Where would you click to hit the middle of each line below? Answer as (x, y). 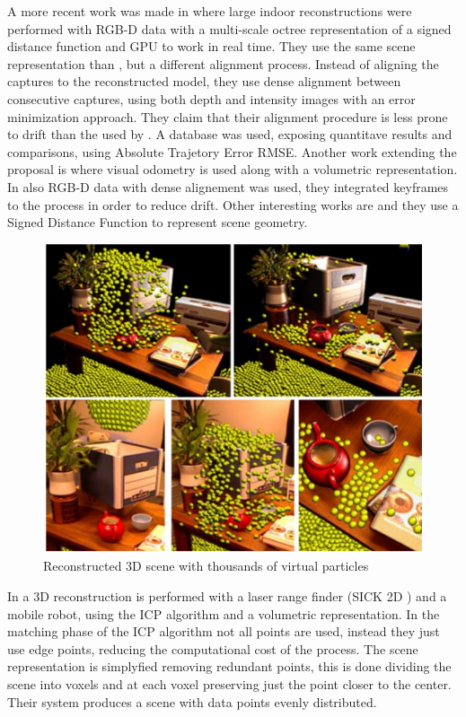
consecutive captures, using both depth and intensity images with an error (211, 98)
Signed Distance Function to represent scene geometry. (158, 222)
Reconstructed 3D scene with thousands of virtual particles (206, 566)
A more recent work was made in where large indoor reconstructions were (210, 11)
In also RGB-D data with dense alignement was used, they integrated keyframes (228, 186)
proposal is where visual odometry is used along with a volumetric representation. (233, 169)
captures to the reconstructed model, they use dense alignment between (204, 81)
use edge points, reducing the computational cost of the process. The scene (213, 648)
